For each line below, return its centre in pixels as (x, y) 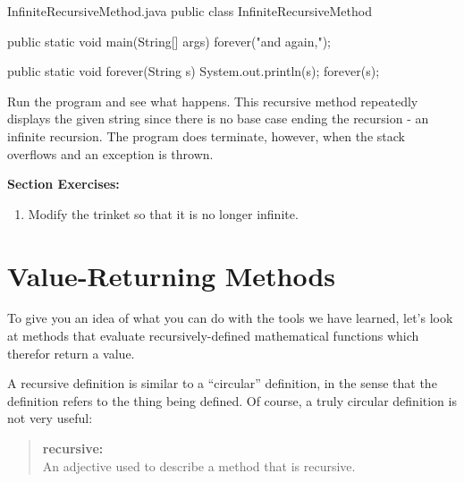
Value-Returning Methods (172, 275)
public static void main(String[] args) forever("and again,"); (169, 41)
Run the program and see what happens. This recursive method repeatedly (213, 101)
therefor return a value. (71, 353)
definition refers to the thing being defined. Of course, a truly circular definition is (232, 400)
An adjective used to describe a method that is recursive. (199, 465)
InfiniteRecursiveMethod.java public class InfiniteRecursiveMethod (190, 11)
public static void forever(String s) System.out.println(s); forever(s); (194, 71)
